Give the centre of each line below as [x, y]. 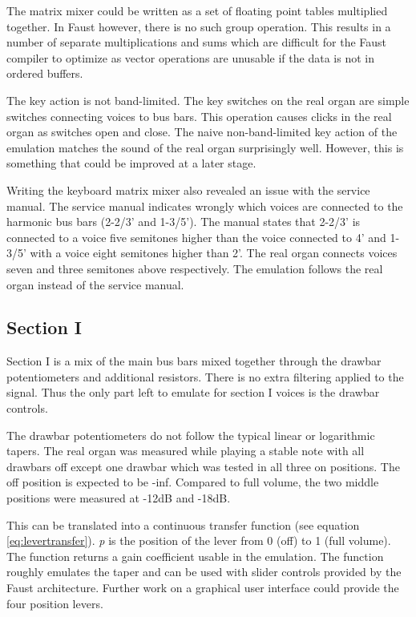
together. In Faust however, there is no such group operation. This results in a [199, 26]
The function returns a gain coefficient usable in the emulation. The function [195, 556]
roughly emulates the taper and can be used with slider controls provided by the [204, 572]
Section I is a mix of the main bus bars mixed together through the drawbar [194, 361]
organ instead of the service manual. [95, 284]
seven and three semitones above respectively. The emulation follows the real [195, 268]
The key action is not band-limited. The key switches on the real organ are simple [208, 100]
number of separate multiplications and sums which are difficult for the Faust [197, 42]
